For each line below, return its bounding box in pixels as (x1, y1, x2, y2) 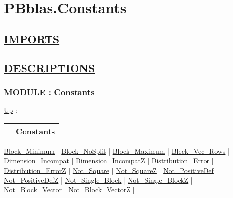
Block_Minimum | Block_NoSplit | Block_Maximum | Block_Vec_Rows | (4, 146, 230, 156)
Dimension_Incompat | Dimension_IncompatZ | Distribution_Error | (4, 155, 214, 166)
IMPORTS (4, 31, 60, 46)
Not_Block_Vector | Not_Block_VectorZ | (4, 184, 135, 195)
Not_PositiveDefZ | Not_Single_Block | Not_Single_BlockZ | (4, 174, 193, 185)
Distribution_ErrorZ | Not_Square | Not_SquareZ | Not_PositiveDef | (4, 165, 218, 175)
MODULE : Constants (4, 85, 95, 98)
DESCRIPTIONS (4, 60, 95, 75)
